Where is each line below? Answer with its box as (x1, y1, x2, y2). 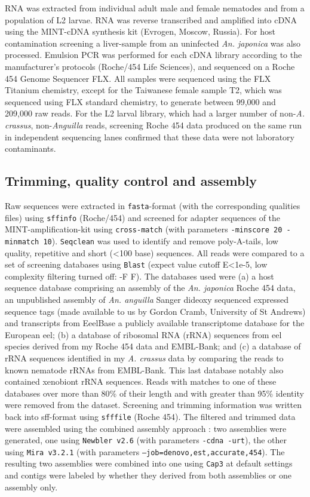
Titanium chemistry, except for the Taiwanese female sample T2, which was (5, 84, 282, 96)
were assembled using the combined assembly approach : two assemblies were (5, 422, 287, 434)
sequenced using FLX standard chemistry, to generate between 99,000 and (5, 95, 276, 108)
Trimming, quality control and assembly (5, 171, 257, 190)
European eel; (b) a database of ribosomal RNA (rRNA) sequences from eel (5, 328, 282, 340)
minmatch (5, 237, 39, 246)
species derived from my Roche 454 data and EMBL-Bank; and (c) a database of (5, 340, 301, 352)
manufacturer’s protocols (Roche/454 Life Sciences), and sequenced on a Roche (5, 60, 295, 72)
